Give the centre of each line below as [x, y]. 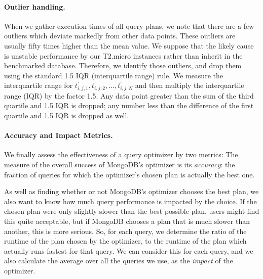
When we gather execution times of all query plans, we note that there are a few [129, 26]
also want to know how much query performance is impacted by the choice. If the [130, 201]
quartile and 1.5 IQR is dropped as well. [67, 115]
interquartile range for [39, 85]
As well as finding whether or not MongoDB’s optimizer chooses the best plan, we [131, 191]
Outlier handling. [35, 6]
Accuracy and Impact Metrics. [59, 135]
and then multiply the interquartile [190, 85]
